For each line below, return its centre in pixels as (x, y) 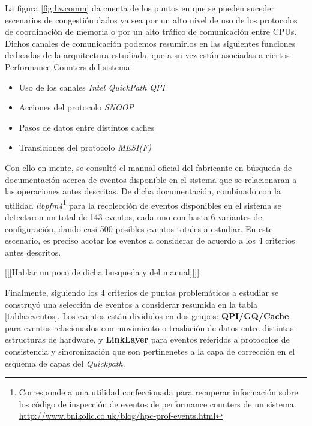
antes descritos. (33, 252)
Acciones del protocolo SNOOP (76, 107)
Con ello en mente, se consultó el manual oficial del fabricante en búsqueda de (148, 167)
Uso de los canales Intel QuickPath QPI (92, 87)
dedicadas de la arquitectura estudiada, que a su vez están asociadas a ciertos (147, 55)
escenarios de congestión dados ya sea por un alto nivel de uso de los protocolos (151, 19)
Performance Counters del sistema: (69, 66)
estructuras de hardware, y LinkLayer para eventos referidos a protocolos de (147, 339)
